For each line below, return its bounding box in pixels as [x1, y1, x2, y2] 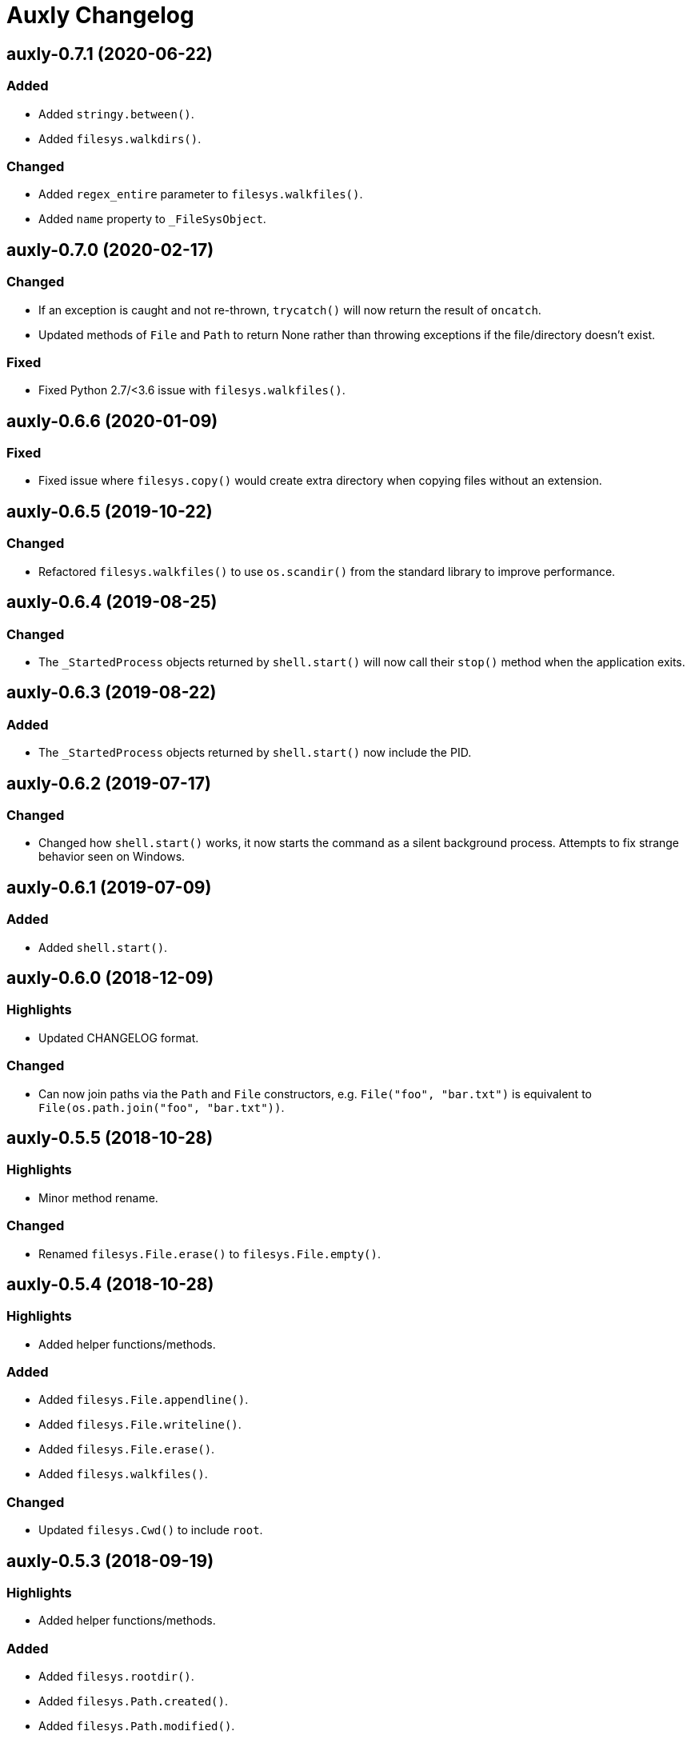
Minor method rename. [38, 1190, 158, 1205]
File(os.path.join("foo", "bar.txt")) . [38, 1100, 285, 1114]
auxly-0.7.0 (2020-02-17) [6, 239, 214, 260]
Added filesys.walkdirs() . [38, 131, 202, 146]
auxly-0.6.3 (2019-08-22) [6, 682, 217, 703]
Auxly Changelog [6, 2, 194, 29]
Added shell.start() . [38, 940, 168, 954]
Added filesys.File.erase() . [38, 1442, 215, 1457]
